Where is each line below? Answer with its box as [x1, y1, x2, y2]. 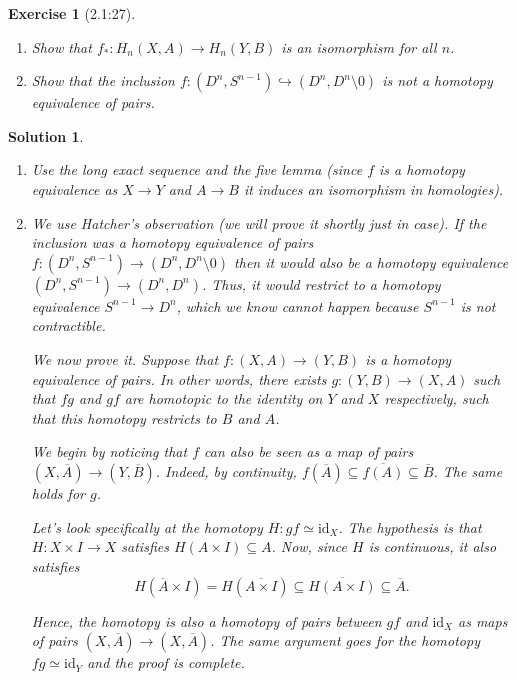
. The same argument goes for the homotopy [210, 630, 480, 651]
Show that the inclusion [31, 70, 175, 91]
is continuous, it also [368, 536, 497, 557]
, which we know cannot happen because [176, 295, 419, 316]
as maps [457, 610, 508, 631]
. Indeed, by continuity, [155, 460, 297, 481]
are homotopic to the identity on [124, 388, 323, 409]
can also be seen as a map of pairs [204, 441, 414, 462]
